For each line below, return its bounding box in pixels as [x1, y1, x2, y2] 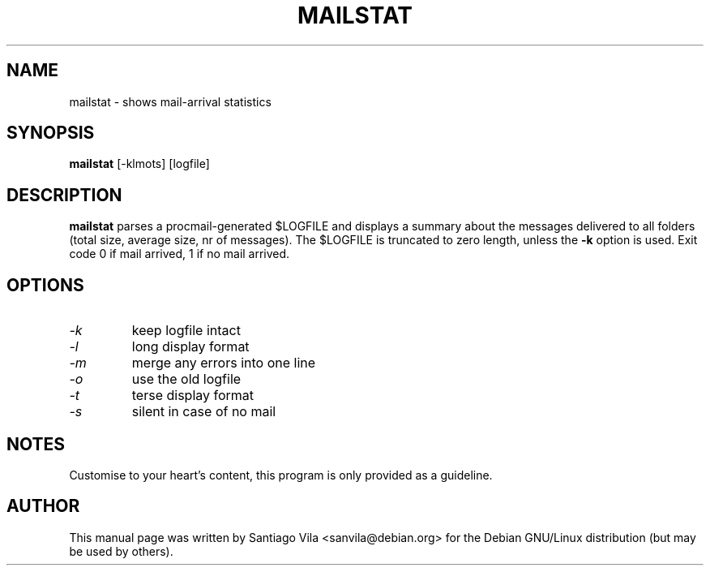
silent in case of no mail [131, 403, 276, 420]
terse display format [131, 387, 254, 404]
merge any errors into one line [131, 355, 316, 372]
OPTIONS [6, 274, 84, 295]
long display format [131, 338, 250, 355]
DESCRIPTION [6, 184, 122, 205]
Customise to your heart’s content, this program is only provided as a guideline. [69, 467, 493, 482]
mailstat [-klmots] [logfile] [69, 157, 210, 171]
